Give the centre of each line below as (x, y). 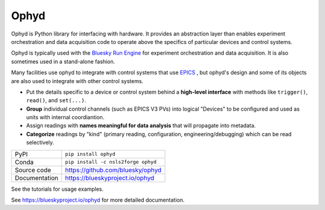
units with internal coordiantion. (65, 117)
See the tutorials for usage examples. (57, 189)
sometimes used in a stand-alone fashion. (63, 61)
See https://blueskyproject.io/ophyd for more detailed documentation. (98, 200)
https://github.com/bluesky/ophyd (113, 170)
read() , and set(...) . (56, 100)
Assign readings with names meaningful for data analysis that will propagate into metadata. (141, 126)
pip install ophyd (90, 154)
